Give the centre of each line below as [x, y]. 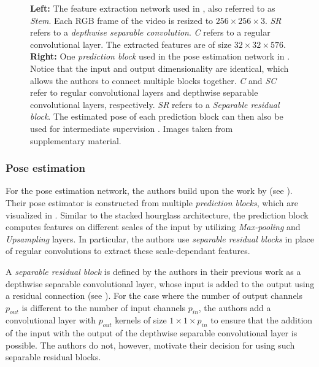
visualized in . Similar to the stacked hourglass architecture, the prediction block [157, 214]
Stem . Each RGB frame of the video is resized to [122, 20]
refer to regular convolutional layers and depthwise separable [144, 92]
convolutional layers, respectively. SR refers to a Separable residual [155, 104]
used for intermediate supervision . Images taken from [132, 128]
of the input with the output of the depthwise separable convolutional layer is [152, 333]
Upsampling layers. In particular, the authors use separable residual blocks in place [160, 238]
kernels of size [141, 320]
